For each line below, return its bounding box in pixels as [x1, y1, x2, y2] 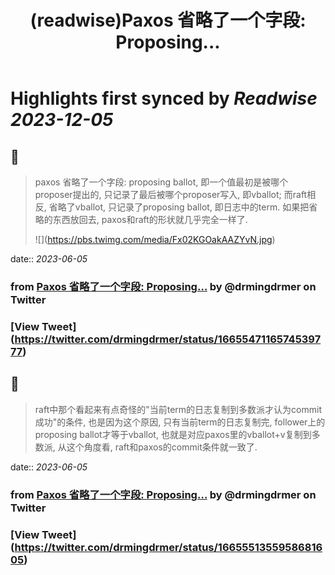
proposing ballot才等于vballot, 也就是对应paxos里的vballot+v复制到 [34, 428, 312, 440]
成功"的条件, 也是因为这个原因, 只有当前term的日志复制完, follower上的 [34, 416, 326, 428]
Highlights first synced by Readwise [10, 87, 318, 110]
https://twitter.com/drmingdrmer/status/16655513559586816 [14, 540, 323, 554]
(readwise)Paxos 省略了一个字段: [29, 9, 307, 32]
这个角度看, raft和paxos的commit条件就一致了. [66, 441, 258, 453]
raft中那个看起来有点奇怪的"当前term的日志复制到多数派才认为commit [34, 403, 322, 415]
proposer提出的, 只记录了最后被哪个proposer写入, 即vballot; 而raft [34, 189, 308, 200]
